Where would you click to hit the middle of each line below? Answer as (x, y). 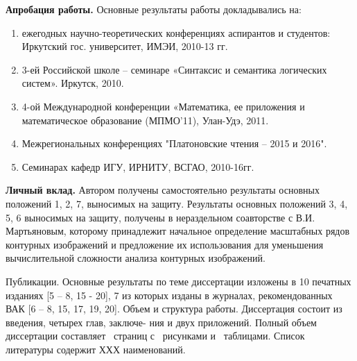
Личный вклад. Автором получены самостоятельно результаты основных (163, 190)
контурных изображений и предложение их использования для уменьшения (165, 244)
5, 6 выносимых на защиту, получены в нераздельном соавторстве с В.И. (160, 217)
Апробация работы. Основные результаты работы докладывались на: (154, 9)
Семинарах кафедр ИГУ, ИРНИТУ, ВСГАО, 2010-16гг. (138, 166)
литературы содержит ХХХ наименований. (96, 349)
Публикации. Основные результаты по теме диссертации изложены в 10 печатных (178, 281)
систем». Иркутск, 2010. (73, 83)
